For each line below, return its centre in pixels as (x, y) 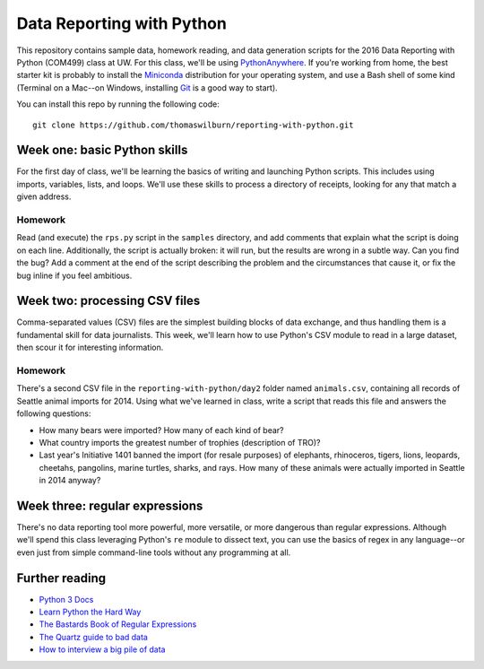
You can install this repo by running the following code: (118, 104)
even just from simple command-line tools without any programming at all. (154, 552)
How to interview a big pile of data (102, 649)
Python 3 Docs (66, 599)
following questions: (54, 413)
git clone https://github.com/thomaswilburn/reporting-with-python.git (193, 125)
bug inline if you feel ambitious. (74, 275)
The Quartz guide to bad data (93, 637)
